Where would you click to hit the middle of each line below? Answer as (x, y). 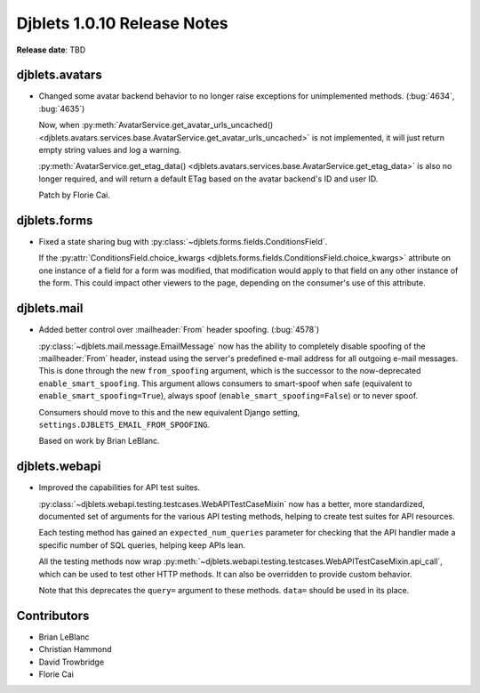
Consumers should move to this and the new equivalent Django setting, (169, 412)
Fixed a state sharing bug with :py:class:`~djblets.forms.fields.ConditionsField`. (183, 242)
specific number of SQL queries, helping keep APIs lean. (142, 545)
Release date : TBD (51, 50)
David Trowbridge (72, 662)
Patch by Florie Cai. (75, 195)
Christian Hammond (75, 649)
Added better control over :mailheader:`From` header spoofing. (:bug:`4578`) (179, 330)
